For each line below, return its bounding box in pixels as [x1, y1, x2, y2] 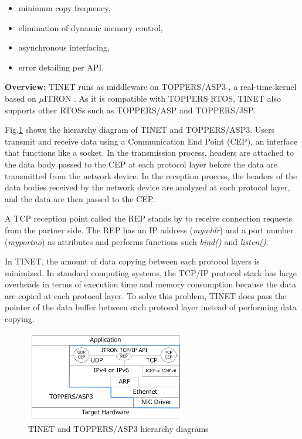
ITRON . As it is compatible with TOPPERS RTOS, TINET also [43, 92, 281, 104]
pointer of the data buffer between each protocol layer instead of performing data [5, 301, 297, 313]
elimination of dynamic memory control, [18, 21, 163, 33]
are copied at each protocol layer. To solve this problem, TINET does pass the [5, 289, 287, 301]
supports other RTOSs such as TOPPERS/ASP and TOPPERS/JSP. [5, 103, 256, 116]
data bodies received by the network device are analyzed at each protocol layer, [5, 181, 290, 193]
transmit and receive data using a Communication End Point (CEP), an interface [5, 135, 298, 147]
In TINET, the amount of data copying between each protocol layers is [5, 255, 260, 267]
